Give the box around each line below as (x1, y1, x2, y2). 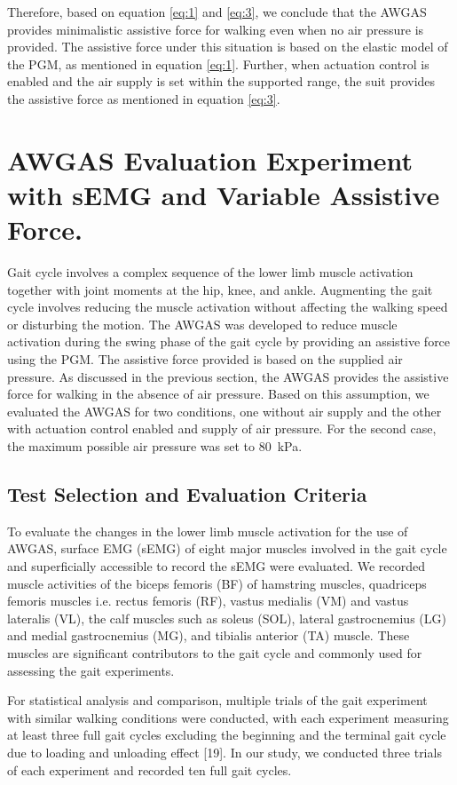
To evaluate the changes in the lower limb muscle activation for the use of (7, 521, 408, 540)
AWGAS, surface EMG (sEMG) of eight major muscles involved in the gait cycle (7, 539, 447, 558)
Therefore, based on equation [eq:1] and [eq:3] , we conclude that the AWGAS (7, 3, 427, 20)
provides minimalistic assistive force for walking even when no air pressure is (7, 20, 424, 38)
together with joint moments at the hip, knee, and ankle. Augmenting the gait (7, 280, 433, 298)
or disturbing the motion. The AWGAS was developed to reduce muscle (7, 314, 398, 333)
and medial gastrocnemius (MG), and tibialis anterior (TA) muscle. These (7, 626, 410, 645)
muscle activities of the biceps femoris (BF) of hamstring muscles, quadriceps (7, 574, 427, 592)
